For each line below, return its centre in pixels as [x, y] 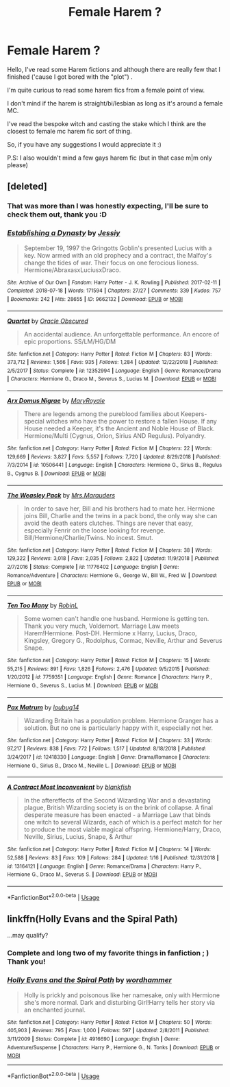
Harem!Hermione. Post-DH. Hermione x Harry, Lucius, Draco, [110, 633]
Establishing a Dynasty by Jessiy [64, 233]
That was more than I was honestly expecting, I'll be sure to [108, 206]
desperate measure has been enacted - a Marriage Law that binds [117, 815]
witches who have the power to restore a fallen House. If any [131, 422]
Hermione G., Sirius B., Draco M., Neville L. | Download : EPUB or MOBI [92, 766]
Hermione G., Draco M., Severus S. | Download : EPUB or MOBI [82, 875]
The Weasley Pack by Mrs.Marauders [61, 495]
